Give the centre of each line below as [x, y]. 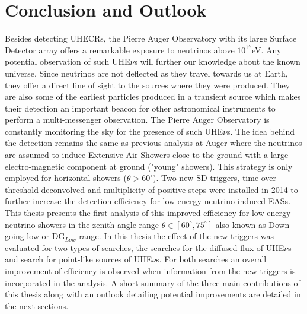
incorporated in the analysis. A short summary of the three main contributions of [153, 282]
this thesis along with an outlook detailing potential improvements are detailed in [153, 294]
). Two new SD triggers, [196, 178]
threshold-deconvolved [45, 189]
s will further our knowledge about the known [217, 61]
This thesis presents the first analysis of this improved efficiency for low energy [148, 213]
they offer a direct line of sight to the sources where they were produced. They [148, 85]
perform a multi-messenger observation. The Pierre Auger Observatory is [137, 120]
